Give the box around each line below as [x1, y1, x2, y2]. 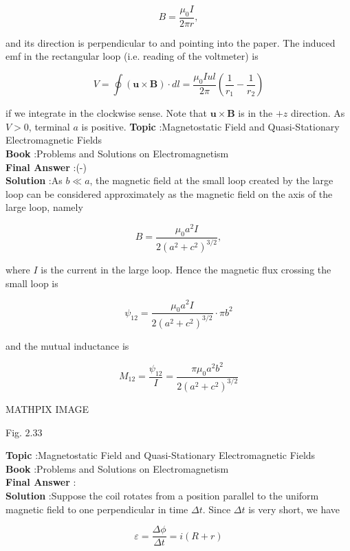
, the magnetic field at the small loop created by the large [89, 173, 333, 188]
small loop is [6, 275, 58, 290]
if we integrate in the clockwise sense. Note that [6, 106, 208, 120]
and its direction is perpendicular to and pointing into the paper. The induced [6, 35, 336, 49]
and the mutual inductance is [6, 338, 129, 352]
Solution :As [6, 173, 63, 188]
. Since [202, 502, 231, 516]
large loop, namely [6, 200, 83, 214]
